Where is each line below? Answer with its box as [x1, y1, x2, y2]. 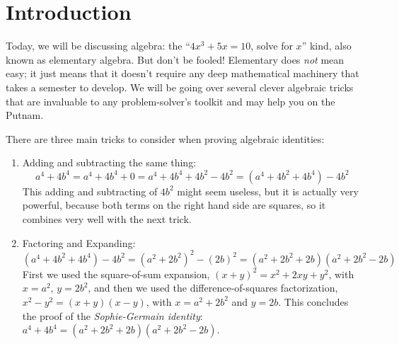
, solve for [250, 38, 293, 53]
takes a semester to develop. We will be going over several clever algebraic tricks [6, 79, 354, 94]
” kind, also [301, 38, 352, 53]
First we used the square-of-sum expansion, [22, 266, 210, 281]
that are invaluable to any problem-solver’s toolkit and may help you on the [6, 93, 335, 108]
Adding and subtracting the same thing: [22, 155, 197, 170]
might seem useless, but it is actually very [177, 183, 359, 198]
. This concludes [278, 294, 349, 309]
